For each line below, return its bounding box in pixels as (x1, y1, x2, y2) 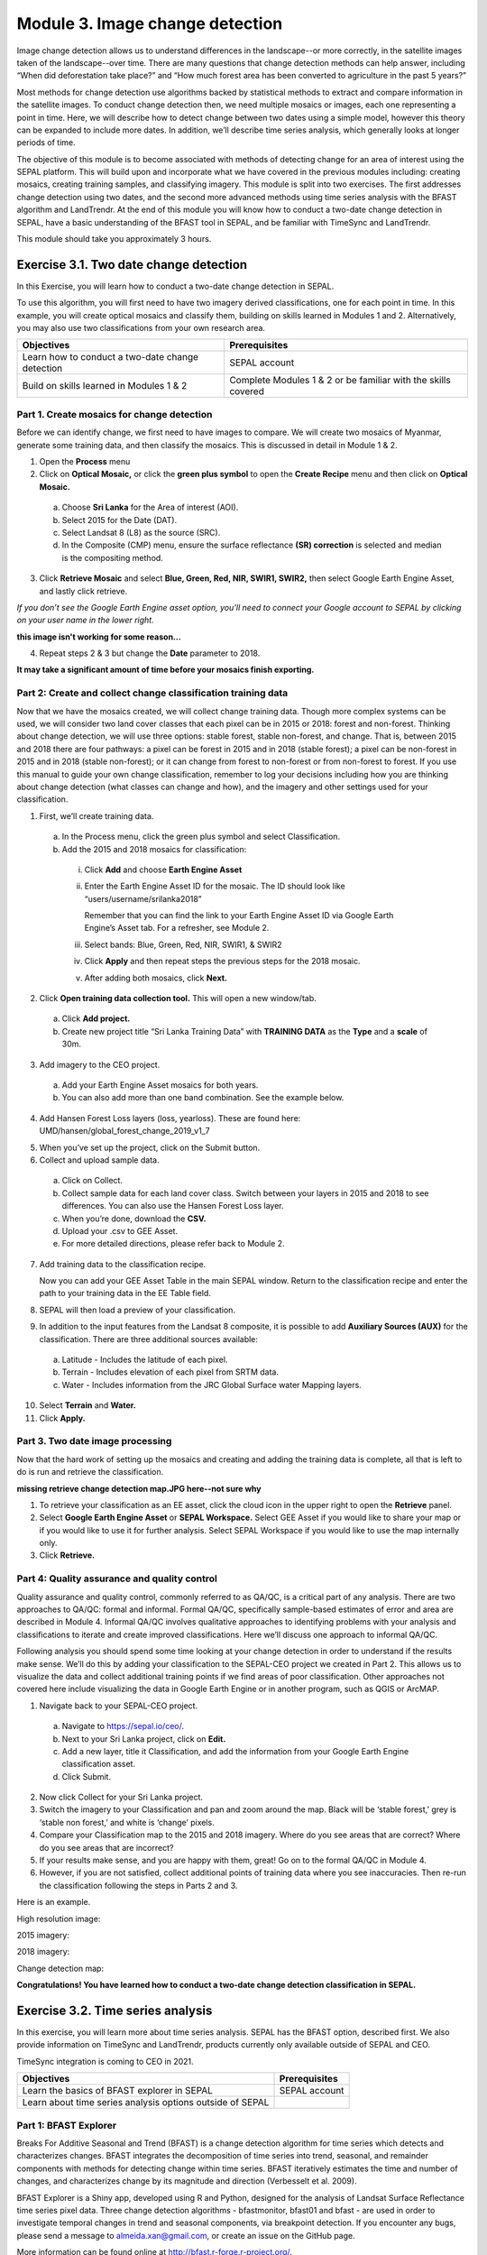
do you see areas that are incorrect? (39, 1842, 174, 1853)
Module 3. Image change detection (16, 14, 283, 33)
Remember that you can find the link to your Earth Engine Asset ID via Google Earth (84, 910, 394, 921)
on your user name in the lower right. (16, 614, 154, 626)
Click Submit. (61, 1771, 112, 1781)
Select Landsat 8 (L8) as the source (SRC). (61, 527, 221, 538)
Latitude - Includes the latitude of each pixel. (61, 1354, 228, 1366)
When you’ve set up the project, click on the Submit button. (39, 1142, 261, 1153)
